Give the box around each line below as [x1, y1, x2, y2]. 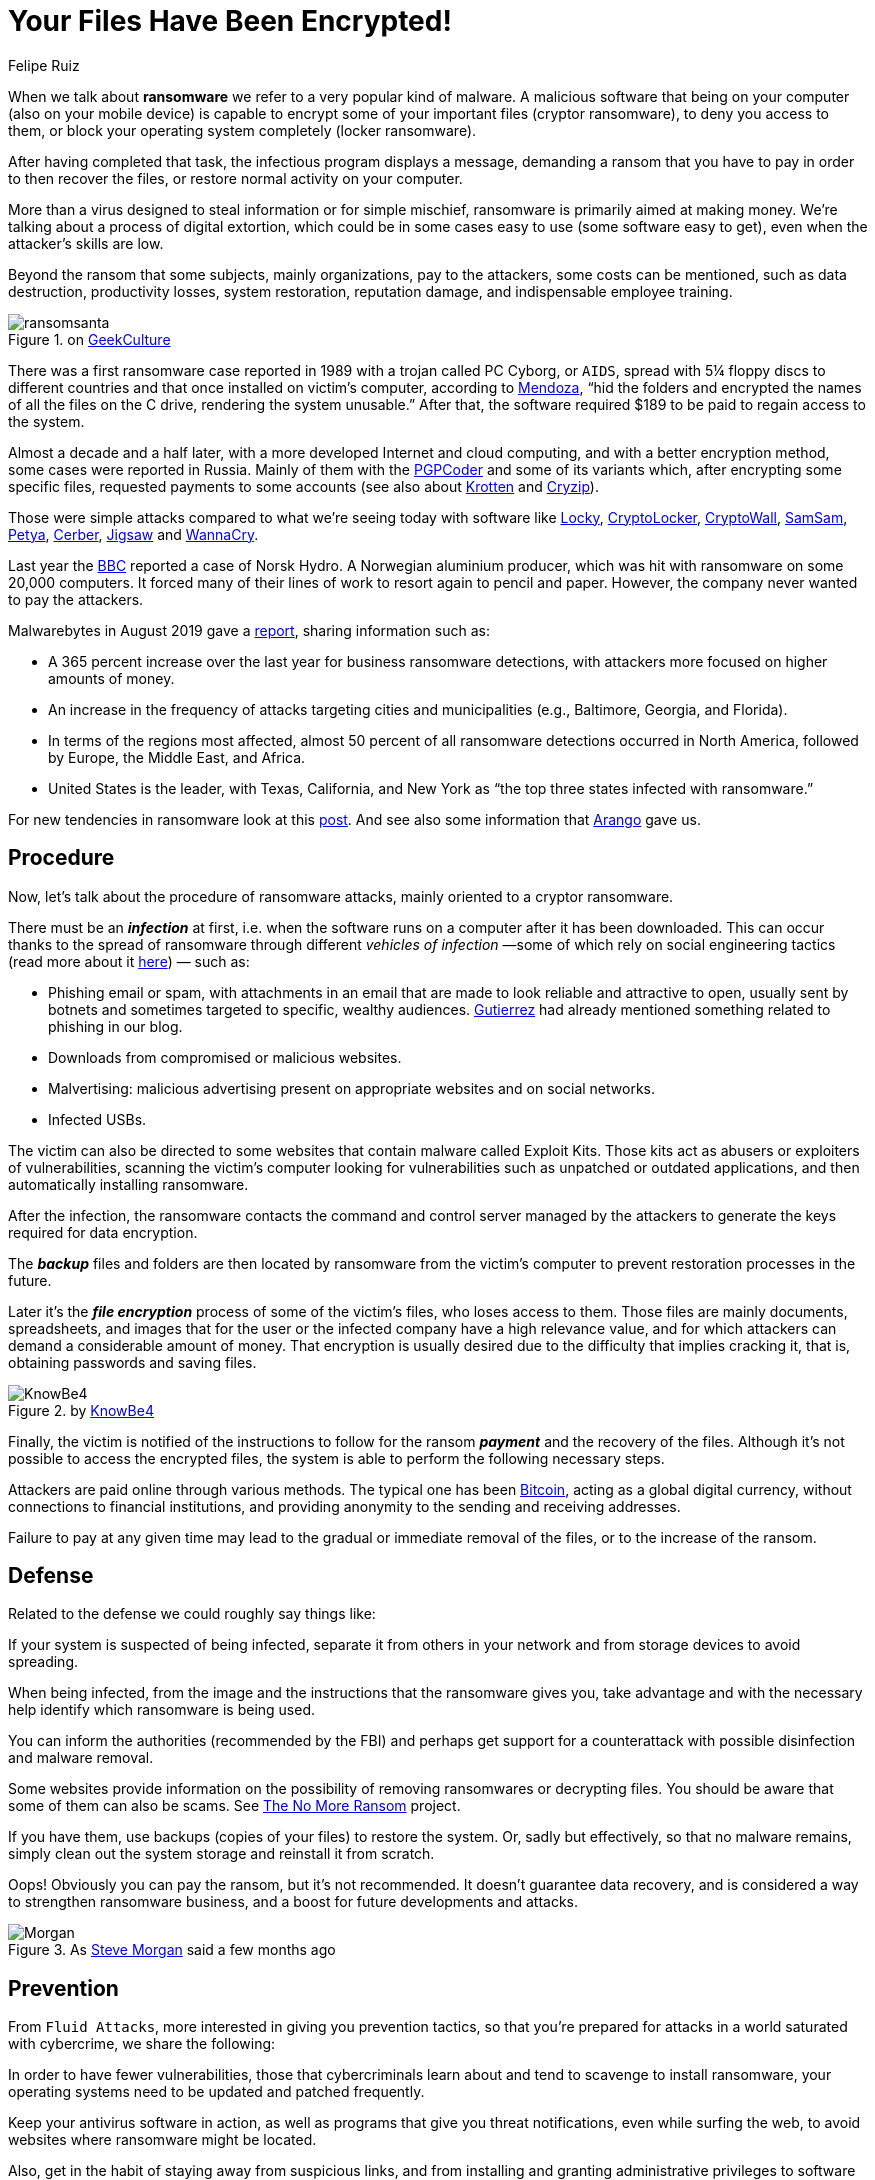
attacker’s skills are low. [8, 234, 164, 252]
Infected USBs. [48, 1110, 147, 1128]
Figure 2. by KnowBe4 [8, 1401, 154, 1419]
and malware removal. [8, 1749, 154, 1767]
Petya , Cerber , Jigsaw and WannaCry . [8, 525, 259, 543]
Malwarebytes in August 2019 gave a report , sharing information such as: [8, 621, 490, 639]
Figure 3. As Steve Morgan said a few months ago [8, 1941, 336, 1959]
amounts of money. [48, 669, 175, 687]
